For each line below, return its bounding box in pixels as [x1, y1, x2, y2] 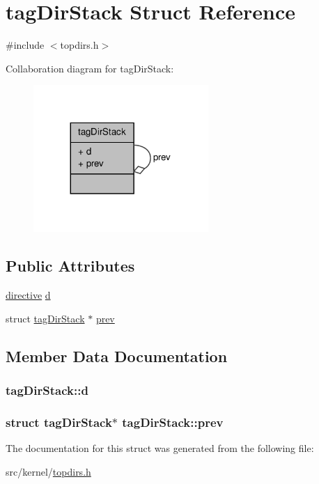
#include [6, 38, 45, 52]
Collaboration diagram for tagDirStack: [6, 61, 174, 75]
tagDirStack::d [6, 382, 88, 398]
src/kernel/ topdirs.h [6, 464, 91, 478]
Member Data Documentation [6, 345, 228, 366]
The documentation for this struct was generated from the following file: [6, 441, 314, 455]
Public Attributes [6, 255, 135, 276]
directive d [6, 288, 51, 302]
